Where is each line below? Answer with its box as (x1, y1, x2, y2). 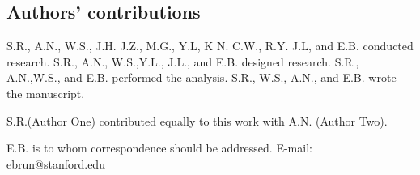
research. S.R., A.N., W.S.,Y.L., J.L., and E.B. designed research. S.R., (6, 53, 359, 70)
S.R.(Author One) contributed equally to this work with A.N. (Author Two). (6, 112, 388, 129)
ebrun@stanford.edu (6, 155, 105, 172)
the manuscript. (6, 84, 85, 101)
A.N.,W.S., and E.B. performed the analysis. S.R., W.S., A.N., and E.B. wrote (6, 69, 397, 86)
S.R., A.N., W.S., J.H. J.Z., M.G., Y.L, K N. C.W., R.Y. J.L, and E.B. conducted (6, 37, 414, 54)
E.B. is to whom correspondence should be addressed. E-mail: (6, 139, 312, 156)
